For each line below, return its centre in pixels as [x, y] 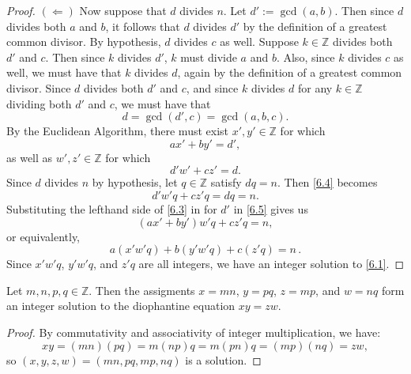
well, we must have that [64, 72]
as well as [30, 157]
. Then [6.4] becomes [327, 182]
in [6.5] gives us [271, 208]
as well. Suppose [259, 42]
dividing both [39, 103]
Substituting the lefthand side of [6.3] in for [112, 208]
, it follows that [143, 26]
